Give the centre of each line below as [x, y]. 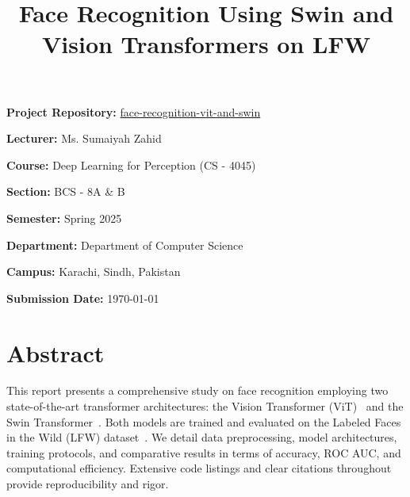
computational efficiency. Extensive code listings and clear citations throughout [199, 468]
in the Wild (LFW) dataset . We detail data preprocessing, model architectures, [202, 437]
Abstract [56, 352]
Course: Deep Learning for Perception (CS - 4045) [131, 164]
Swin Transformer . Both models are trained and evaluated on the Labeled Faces [204, 421]
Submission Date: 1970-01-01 [83, 298]
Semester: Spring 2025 [64, 218]
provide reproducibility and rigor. [88, 484]
